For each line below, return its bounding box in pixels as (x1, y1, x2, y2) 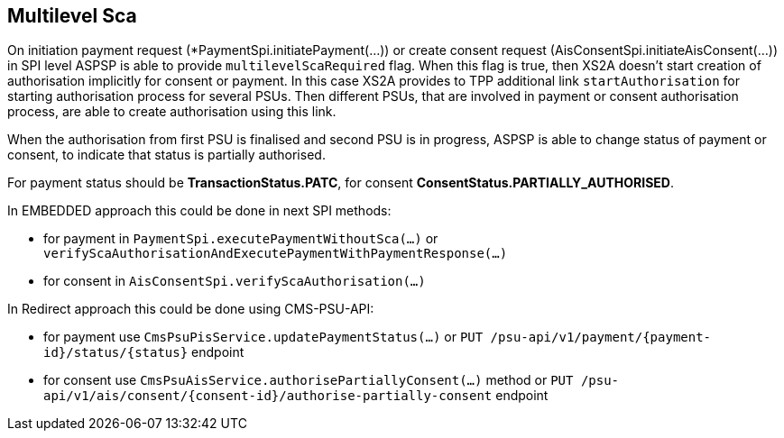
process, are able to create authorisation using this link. (7, 104, 337, 120)
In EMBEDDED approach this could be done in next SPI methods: (7, 203, 392, 219)
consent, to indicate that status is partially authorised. (7, 147, 326, 163)
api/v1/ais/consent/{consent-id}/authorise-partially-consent (43, 388, 493, 404)
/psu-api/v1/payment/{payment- (490, 330, 712, 345)
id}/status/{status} (43, 345, 189, 360)
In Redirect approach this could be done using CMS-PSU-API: (7, 301, 374, 317)
